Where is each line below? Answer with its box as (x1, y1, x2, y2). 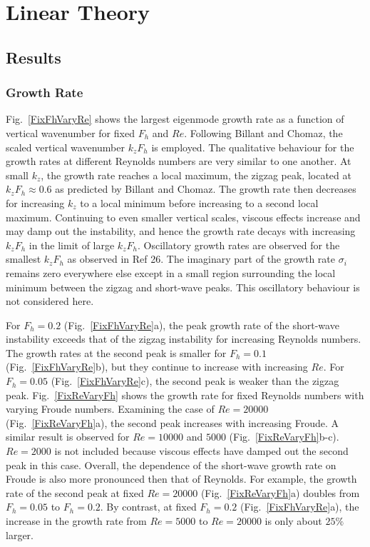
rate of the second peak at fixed (6, 485, 144, 500)
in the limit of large (29, 237, 115, 252)
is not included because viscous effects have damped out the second (54, 443, 349, 458)
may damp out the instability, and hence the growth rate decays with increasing (6, 224, 356, 239)
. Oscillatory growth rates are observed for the (137, 237, 340, 252)
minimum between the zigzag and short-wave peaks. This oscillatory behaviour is (6, 279, 360, 294)
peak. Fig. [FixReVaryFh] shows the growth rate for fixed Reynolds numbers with (6, 387, 364, 402)
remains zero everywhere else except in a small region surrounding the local (6, 265, 336, 280)
